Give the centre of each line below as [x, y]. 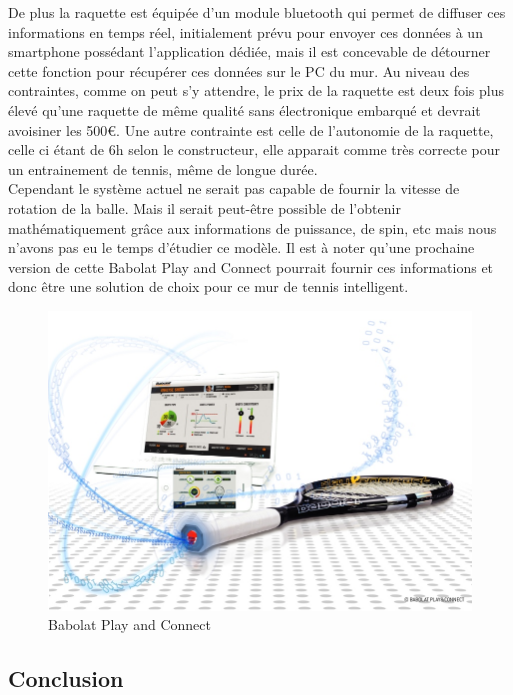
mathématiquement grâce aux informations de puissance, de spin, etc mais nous [252, 227]
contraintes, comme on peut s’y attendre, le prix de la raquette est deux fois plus [256, 90]
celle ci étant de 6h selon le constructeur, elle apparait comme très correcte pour [254, 149]
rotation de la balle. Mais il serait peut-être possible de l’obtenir [204, 207]
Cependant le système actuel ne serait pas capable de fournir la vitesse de [234, 188]
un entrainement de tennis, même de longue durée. [163, 168]
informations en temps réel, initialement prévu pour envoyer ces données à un [245, 31]
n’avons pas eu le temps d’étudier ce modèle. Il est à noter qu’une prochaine [241, 247]
